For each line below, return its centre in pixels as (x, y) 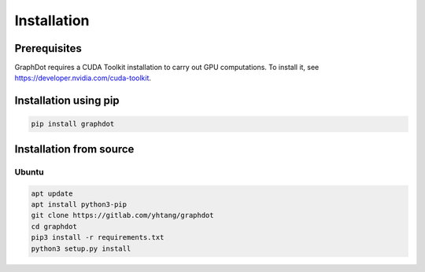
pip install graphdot (73, 124)
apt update (52, 193)
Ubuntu (29, 171)
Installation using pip (67, 101)
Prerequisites (48, 48)
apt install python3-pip (79, 204)
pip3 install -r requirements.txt (98, 237)
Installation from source (74, 149)
